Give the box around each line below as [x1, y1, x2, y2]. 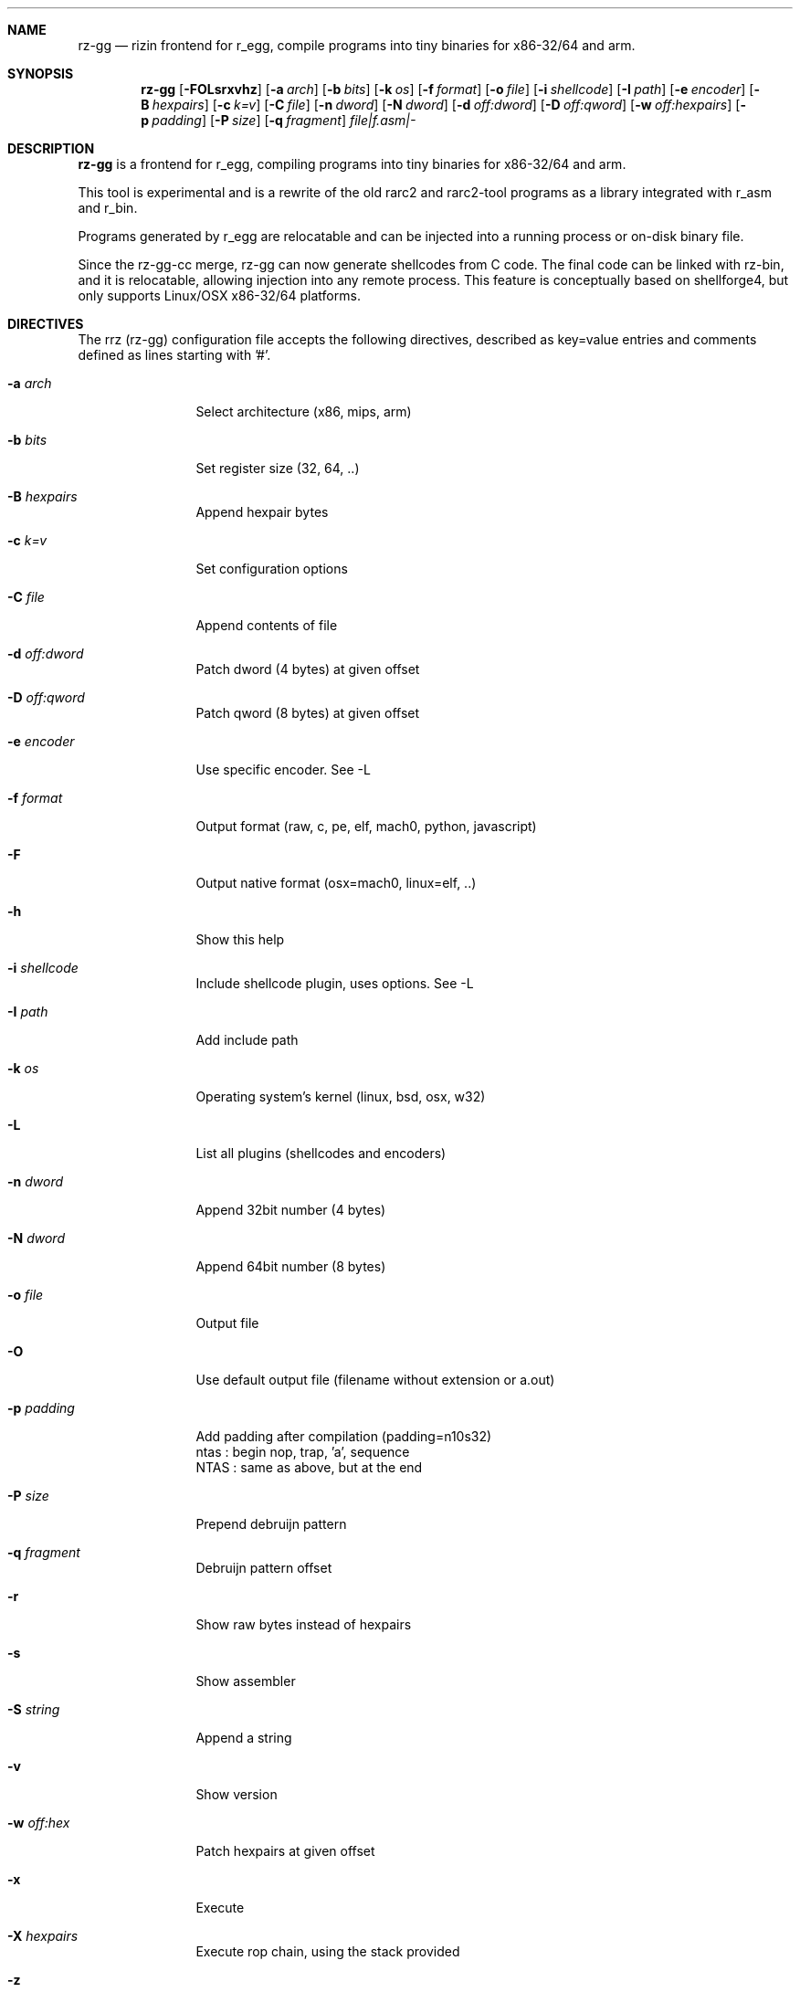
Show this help [195, 932, 285, 947]
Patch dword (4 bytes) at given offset [195, 661, 420, 677]
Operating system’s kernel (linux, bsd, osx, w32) [195, 1089, 486, 1104]
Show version [195, 1786, 278, 1802]
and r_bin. [78, 200, 138, 216]
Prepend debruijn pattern [195, 1516, 347, 1532]
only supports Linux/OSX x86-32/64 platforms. [78, 288, 361, 303]
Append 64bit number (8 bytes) [195, 1259, 386, 1274]
